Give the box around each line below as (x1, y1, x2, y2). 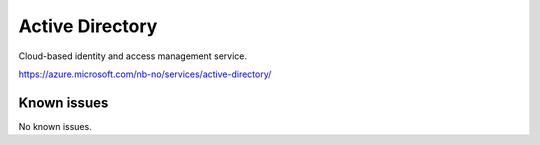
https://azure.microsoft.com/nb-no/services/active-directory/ (18, 68, 272, 80)
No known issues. (18, 120, 92, 132)
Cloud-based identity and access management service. (18, 50, 248, 62)
